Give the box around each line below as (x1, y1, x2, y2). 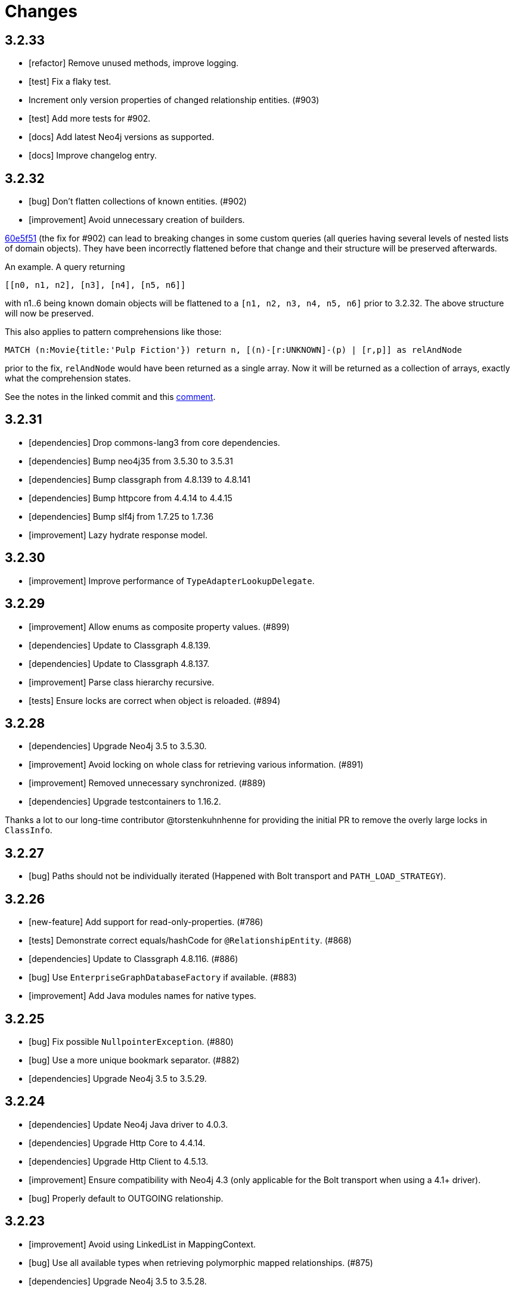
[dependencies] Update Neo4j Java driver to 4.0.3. (29, 1119, 228, 1129)
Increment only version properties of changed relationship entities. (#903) (29, 95, 319, 105)
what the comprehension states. (5, 373, 131, 384)
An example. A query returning (5, 262, 125, 272)
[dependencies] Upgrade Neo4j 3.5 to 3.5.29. (29, 1073, 207, 1084)
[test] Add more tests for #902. (29, 113, 151, 124)
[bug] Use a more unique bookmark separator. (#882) (29, 1054, 240, 1065)
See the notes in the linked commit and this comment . (5, 392, 216, 402)
